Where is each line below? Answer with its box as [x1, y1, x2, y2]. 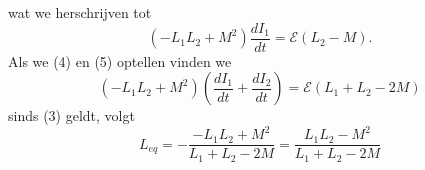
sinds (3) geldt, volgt [8, 105, 135, 126]
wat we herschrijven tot [8, 2, 152, 22]
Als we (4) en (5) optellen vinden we [8, 50, 232, 71]
